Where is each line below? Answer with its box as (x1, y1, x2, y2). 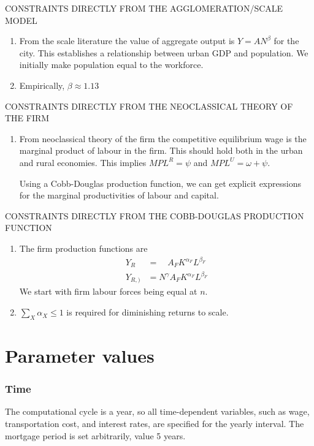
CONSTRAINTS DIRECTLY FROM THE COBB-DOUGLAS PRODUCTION (5, 209, 304, 222)
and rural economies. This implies (19, 156, 147, 168)
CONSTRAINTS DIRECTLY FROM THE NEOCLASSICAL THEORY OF (5, 99, 293, 112)
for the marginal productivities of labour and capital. (19, 189, 219, 202)
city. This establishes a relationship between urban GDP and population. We (19, 46, 308, 59)
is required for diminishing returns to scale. (66, 306, 229, 319)
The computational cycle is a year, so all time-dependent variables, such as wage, (5, 405, 310, 418)
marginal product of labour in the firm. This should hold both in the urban (19, 144, 303, 157)
